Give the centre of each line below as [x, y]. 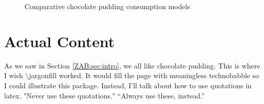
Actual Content [59, 41]
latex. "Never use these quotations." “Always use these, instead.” [104, 95]
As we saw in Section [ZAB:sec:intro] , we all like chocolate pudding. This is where [132, 65]
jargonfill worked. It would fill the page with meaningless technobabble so [144, 75]
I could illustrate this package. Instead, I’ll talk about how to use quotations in [128, 85]
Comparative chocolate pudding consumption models [107, 6]
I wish [14, 75]
